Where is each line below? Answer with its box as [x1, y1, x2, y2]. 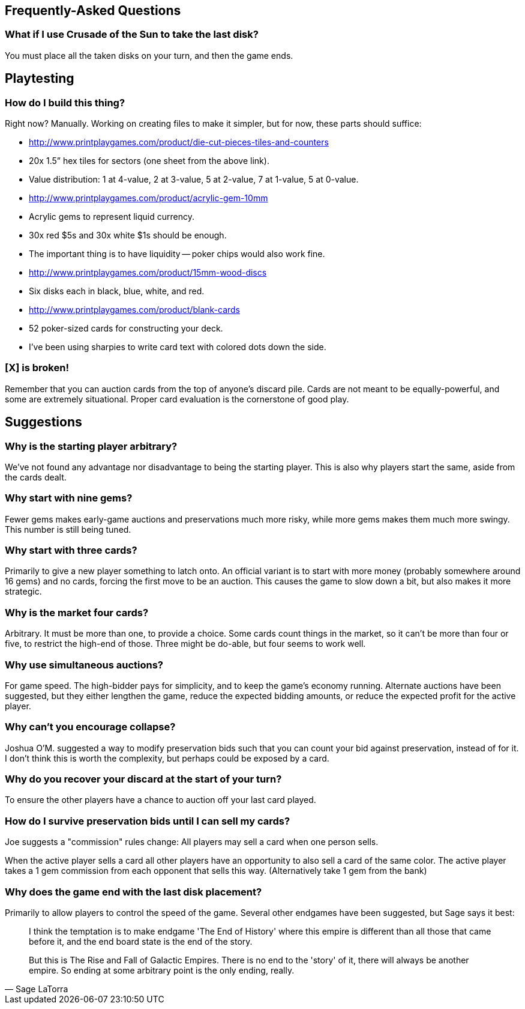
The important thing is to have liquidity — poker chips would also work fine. [29, 249, 325, 259]
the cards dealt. [5, 471, 67, 482]
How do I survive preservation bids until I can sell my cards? [5, 814, 290, 827]
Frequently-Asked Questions [5, 3, 181, 18]
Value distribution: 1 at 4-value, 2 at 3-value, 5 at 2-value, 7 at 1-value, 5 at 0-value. [29, 174, 359, 185]
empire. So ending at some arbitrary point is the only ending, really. [29, 965, 295, 975]
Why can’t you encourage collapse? [5, 721, 176, 733]
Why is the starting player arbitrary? [5, 440, 178, 452]
